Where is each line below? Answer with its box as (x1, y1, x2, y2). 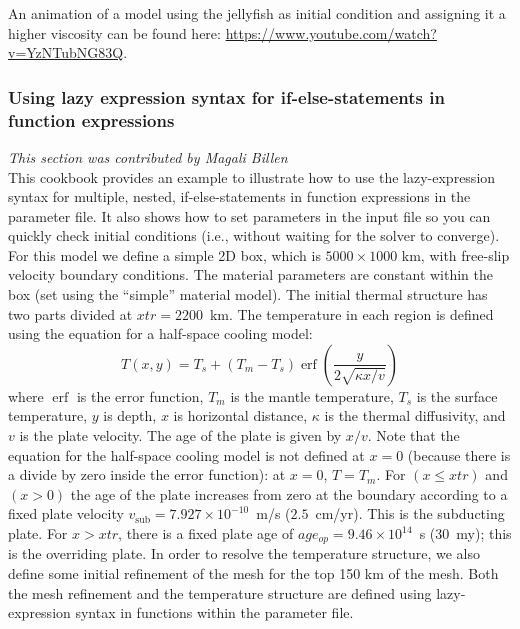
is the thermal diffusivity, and (324, 405, 506, 426)
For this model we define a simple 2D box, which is (8, 244, 321, 265)
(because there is (407, 444, 511, 465)
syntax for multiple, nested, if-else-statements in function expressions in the (8, 186, 471, 207)
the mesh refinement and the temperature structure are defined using (8, 582, 432, 603)
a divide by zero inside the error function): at (8, 464, 286, 485)
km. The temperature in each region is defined (209, 303, 494, 324)
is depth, (103, 405, 157, 426)
